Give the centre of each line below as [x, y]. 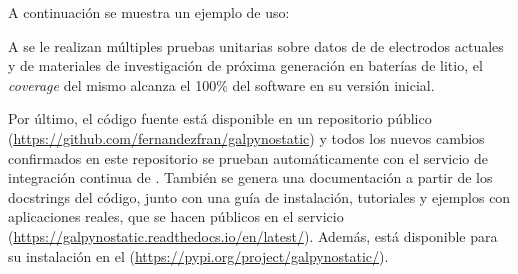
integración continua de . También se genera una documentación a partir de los [250, 177]
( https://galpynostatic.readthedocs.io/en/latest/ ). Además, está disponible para [253, 235]
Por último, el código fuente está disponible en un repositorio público [220, 118]
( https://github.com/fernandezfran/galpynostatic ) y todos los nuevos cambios [246, 137]
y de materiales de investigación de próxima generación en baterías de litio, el [245, 65]
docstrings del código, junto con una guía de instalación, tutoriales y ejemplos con [259, 196]
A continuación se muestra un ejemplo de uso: [149, 12]
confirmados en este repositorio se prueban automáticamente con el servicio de [248, 157]
